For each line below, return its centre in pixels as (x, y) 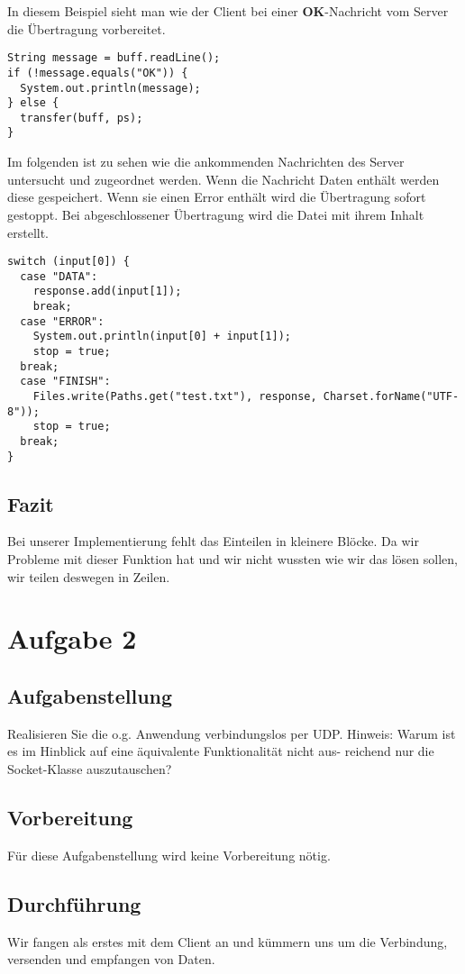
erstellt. (28, 232)
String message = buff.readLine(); (114, 58)
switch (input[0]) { (69, 262)
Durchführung (74, 903)
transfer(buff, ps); (82, 118)
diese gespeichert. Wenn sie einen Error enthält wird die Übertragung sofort (217, 197)
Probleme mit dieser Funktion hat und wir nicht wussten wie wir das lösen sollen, (232, 559)
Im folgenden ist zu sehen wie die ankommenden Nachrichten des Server (206, 162)
